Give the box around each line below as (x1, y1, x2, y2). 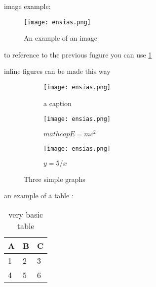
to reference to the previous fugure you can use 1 (4, 49, 152, 59)
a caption (43, 98, 72, 108)
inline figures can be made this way (4, 66, 111, 76)
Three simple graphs (24, 173, 85, 184)
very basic (8, 208, 43, 220)
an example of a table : (4, 190, 74, 201)
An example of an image (24, 33, 97, 43)
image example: (4, 1, 51, 11)
